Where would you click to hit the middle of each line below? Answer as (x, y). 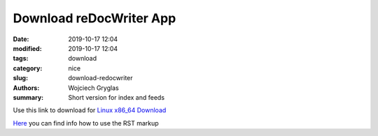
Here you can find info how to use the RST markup (86, 123)
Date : (21, 39)
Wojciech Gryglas (93, 88)
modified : (27, 48)
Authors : (26, 88)
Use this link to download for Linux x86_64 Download (90, 110)
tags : (21, 59)
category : (28, 68)
